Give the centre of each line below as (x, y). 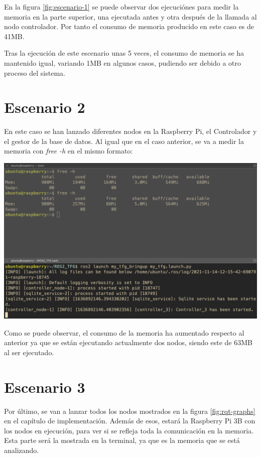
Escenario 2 (45, 107)
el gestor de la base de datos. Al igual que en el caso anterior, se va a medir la (124, 141)
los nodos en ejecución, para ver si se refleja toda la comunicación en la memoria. (129, 430)
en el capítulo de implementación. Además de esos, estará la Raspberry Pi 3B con (130, 421)
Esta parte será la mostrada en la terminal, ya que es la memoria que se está (122, 440)
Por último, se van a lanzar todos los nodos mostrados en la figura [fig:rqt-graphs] (130, 411)
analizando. (22, 450)
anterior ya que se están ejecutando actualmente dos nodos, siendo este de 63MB (128, 342)
